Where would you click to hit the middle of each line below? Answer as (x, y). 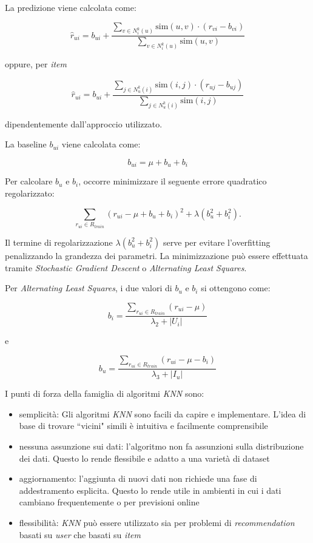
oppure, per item (36, 64)
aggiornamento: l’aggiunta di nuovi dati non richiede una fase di (138, 478)
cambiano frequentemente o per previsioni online (109, 502)
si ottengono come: (236, 288)
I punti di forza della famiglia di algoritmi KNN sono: (105, 393)
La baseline (26, 144)
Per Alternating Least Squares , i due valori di (89, 288)
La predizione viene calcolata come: (71, 7)
